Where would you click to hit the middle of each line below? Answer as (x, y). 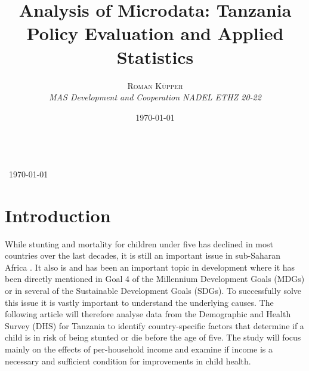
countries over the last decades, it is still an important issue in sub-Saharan (143, 255)
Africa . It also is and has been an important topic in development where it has (150, 267)
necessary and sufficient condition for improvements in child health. (128, 361)
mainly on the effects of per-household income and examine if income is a (139, 349)
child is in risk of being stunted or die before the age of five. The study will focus (153, 337)
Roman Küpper (155, 85)
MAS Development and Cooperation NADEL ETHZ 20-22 (155, 97)
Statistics (155, 56)
